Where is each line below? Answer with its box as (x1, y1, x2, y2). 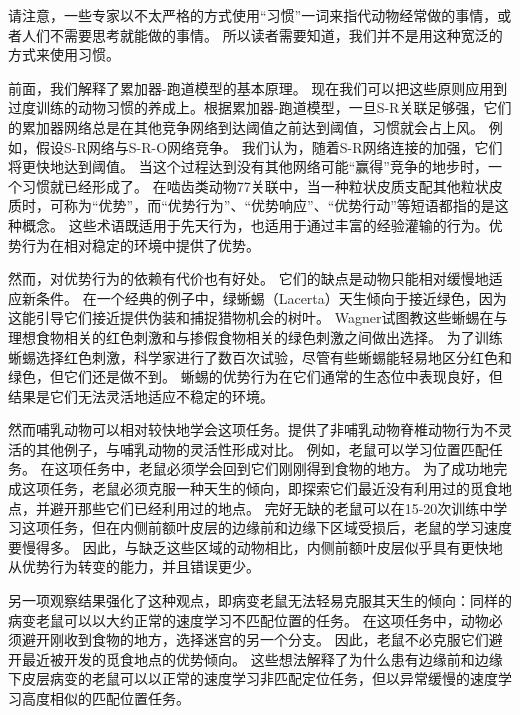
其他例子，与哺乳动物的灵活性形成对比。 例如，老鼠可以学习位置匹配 (35, 438, 489, 459)
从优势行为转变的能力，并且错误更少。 (8, 556, 260, 577)
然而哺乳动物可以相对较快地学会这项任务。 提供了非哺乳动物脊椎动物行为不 (8, 419, 498, 440)
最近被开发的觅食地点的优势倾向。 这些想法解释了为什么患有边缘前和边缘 (21, 648, 503, 669)
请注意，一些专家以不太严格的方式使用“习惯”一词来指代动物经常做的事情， (8, 5, 498, 25)
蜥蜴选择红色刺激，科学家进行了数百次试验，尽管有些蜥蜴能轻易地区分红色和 (8, 346, 512, 367)
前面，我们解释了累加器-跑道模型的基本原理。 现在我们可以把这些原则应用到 (8, 77, 508, 98)
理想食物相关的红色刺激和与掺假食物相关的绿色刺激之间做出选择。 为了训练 (8, 326, 503, 347)
